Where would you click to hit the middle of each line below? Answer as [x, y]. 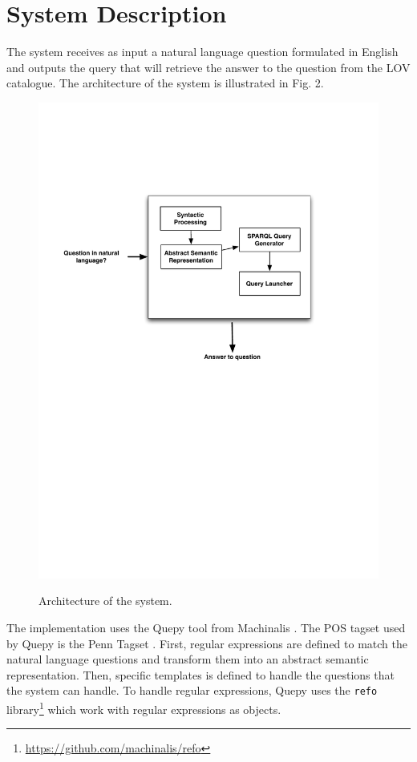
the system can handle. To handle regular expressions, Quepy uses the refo [192, 690]
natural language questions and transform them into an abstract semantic [188, 659]
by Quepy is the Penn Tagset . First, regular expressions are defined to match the [207, 643]
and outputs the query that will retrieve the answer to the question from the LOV [208, 67]
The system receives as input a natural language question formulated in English [202, 52]
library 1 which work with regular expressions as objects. [144, 708]
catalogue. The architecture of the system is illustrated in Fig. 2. [165, 83]
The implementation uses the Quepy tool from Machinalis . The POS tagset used [206, 628]
